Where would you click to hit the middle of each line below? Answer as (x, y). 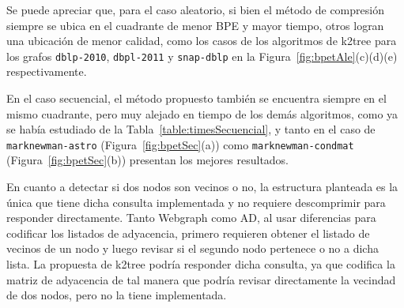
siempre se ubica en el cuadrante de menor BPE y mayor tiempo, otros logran (195, 25)
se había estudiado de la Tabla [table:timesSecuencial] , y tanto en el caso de (191, 129)
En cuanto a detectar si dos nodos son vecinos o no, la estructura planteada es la (202, 187)
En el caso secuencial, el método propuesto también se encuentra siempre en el (196, 98)
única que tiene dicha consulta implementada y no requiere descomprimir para (196, 202)
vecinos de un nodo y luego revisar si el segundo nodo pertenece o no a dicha (193, 248)
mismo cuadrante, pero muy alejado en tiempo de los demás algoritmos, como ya (202, 113)
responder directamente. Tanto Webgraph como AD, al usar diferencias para (191, 218)
